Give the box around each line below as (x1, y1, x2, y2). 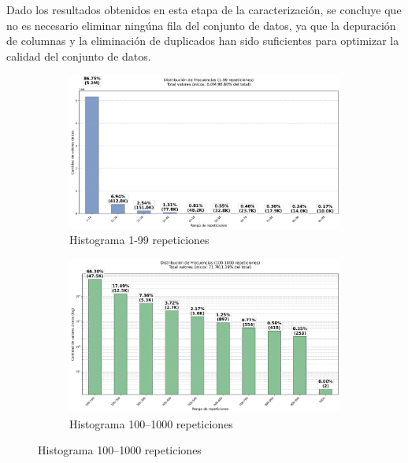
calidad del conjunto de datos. (6, 47, 151, 64)
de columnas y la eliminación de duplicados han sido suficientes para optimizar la (6, 32, 399, 49)
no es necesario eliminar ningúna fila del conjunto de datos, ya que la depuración (6, 17, 396, 33)
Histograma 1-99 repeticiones (69, 231, 210, 248)
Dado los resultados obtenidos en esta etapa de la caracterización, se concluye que (6, 2, 402, 17)
